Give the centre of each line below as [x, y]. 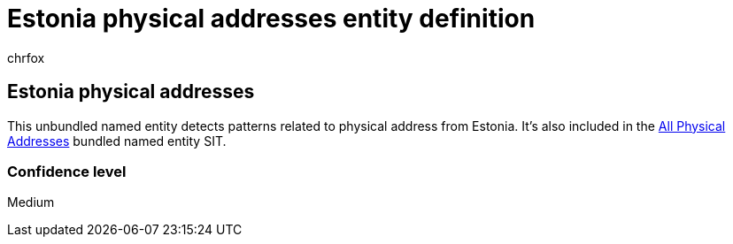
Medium [31, 202]
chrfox [26, 57]
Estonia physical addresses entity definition [271, 19]
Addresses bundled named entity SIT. [117, 141]
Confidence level [67, 171]
